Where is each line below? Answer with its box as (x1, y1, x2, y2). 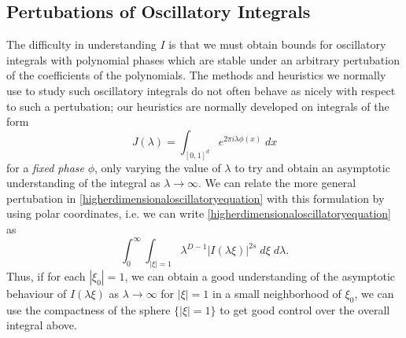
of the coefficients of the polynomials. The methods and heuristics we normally (6, 67, 386, 83)
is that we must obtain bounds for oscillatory (168, 36, 386, 53)
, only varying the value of (94, 159, 221, 175)
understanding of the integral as (6, 175, 161, 191)
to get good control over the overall (220, 301, 390, 318)
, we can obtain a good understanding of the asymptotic (124, 267, 395, 284)
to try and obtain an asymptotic (234, 159, 390, 175)
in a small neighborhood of (212, 285, 341, 301)
